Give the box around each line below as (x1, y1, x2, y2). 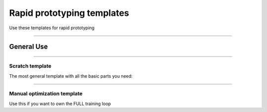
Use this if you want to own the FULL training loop (9, 101, 111, 107)
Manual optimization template (9, 90, 83, 97)
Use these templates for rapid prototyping (9, 25, 95, 31)
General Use (9, 43, 48, 51)
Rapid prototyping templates (9, 7, 130, 18)
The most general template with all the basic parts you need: (9, 73, 133, 79)
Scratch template (9, 62, 52, 69)
